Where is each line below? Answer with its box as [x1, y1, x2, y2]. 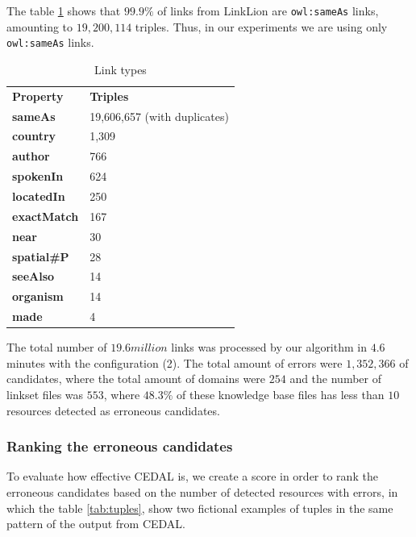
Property [12, 87, 64, 104]
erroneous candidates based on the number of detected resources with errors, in [6, 483, 398, 500]
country [12, 127, 56, 144]
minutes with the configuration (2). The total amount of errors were [6, 354, 343, 371]
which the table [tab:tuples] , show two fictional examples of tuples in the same [6, 499, 393, 516]
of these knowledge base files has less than [177, 385, 385, 402]
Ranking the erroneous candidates [6, 436, 233, 456]
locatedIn [12, 187, 65, 204]
